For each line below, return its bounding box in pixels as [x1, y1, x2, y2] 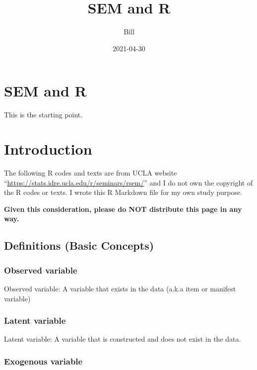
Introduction [4, 139, 92, 159]
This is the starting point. [4, 109, 83, 120]
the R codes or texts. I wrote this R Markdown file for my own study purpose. [4, 187, 243, 197]
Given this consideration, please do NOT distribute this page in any [4, 203, 242, 214]
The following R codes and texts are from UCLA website [4, 167, 177, 178]
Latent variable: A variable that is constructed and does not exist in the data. [4, 334, 241, 344]
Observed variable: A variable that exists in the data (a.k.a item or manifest [4, 283, 236, 293]
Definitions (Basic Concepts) [4, 238, 154, 253]
